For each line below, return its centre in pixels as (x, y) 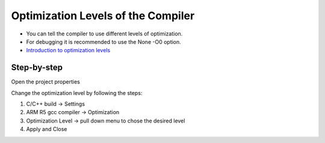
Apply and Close (47, 129)
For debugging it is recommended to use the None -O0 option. (104, 41)
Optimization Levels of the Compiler (103, 16)
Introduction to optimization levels (68, 50)
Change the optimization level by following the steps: (77, 93)
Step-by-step (37, 68)
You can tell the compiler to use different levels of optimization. (104, 34)
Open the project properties (46, 82)
